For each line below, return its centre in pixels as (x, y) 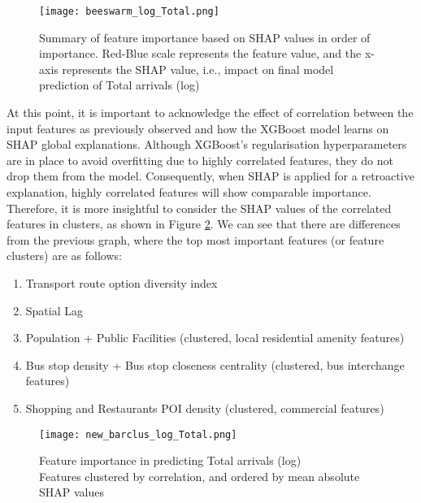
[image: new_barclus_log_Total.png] (138, 434)
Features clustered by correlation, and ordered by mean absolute (200, 476)
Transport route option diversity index (122, 282)
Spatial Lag (54, 310)
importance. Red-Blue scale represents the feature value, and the (200, 53)
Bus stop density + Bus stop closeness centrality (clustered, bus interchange (215, 364)
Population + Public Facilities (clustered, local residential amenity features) (215, 338)
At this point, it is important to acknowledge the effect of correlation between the (210, 113)
